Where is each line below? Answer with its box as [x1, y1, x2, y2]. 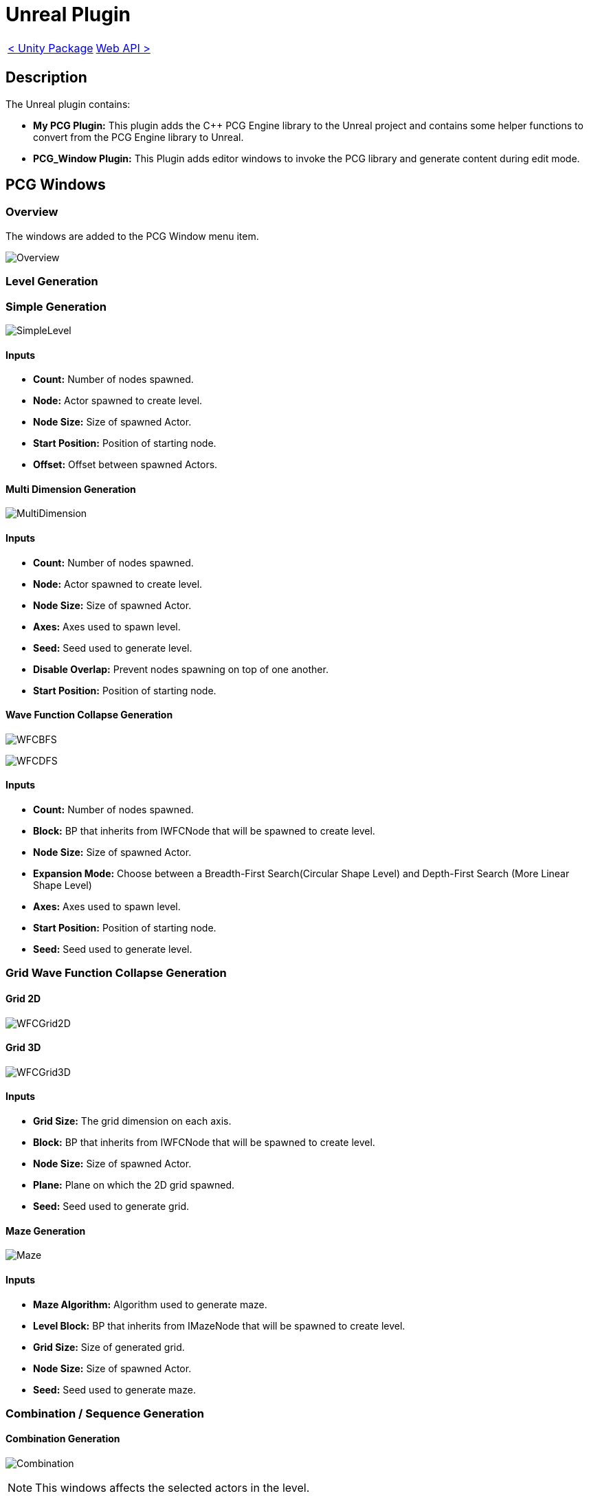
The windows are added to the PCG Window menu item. [5, 230, 259, 242]
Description [5, 69, 87, 87]
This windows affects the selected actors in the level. [35, 1481, 310, 1495]
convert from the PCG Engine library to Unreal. [33, 131, 244, 143]
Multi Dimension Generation [5, 483, 136, 495]
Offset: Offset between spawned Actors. [33, 459, 218, 471]
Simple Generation [5, 299, 107, 313]
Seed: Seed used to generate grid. [33, 1200, 190, 1213]
